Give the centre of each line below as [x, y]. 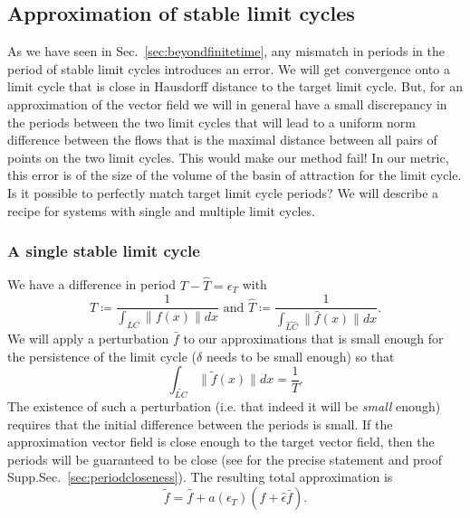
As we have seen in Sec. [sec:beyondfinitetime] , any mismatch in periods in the [226, 51]
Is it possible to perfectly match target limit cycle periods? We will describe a [223, 192]
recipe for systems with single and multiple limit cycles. [161, 210]
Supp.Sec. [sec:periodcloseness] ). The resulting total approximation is [200, 477]
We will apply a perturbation [88, 339]
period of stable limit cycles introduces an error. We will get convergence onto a [229, 68]
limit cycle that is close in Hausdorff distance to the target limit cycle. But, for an [235, 86]
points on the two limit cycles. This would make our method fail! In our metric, [228, 157]
